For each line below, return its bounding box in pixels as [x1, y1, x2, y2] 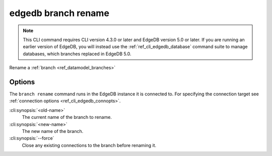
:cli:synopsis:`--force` [9, 135, 54, 141]
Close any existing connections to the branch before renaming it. [22, 142, 157, 148]
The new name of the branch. [22, 128, 84, 134]
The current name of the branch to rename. [22, 114, 112, 120]
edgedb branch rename [9, 8, 109, 19]
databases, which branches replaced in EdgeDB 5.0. [23, 51, 131, 57]
